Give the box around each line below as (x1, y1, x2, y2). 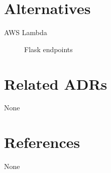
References (4, 132, 80, 152)
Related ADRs (4, 73, 107, 94)
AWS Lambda (4, 27, 47, 38)
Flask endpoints (24, 44, 73, 54)
